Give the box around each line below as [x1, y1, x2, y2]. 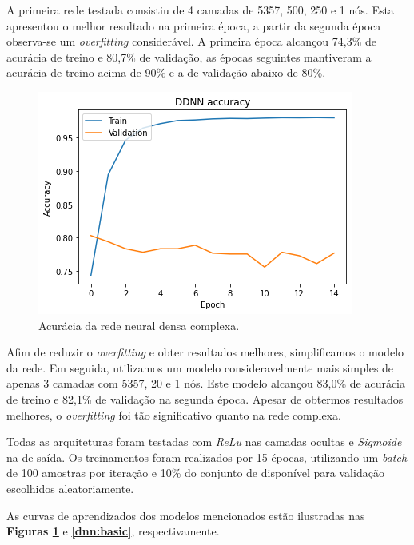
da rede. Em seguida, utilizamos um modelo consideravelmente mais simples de [6, 359, 394, 376]
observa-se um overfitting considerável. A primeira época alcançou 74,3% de [6, 33, 377, 50]
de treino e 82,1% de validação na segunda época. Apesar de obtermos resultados [6, 390, 404, 407]
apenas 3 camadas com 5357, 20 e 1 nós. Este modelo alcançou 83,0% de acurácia [6, 375, 406, 392]
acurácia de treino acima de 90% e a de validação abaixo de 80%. [6, 64, 326, 81]
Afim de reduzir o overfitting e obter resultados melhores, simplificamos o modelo [6, 344, 404, 360]
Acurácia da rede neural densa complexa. [38, 316, 240, 333]
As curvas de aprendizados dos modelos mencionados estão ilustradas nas [6, 507, 365, 523]
